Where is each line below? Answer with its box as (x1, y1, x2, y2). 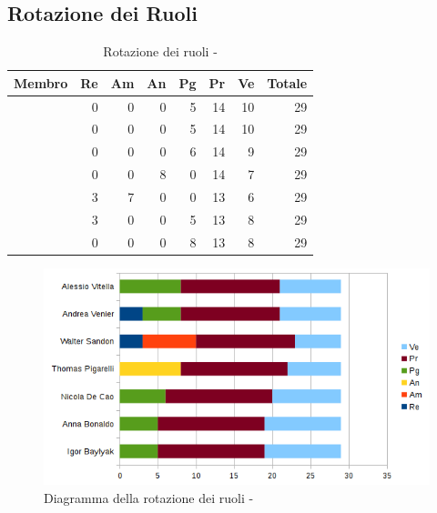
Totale (267, 73, 308, 92)
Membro (14, 73, 68, 92)
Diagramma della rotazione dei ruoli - (44, 488, 254, 507)
